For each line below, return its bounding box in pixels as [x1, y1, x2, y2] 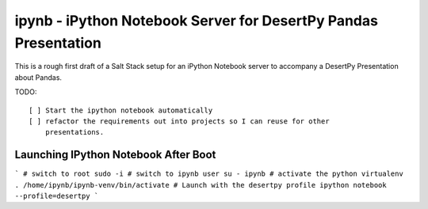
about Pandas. [14, 72, 63, 82]
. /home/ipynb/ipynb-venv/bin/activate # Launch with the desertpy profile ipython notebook [14, 180, 388, 189]
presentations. [44, 127, 105, 137]
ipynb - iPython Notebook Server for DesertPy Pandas [14, 12, 378, 29]
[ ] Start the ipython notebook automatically [29, 105, 213, 115]
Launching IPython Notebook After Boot [14, 148, 216, 161]
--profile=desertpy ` [14, 191, 99, 200]
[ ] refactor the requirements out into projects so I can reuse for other [29, 116, 330, 126]
